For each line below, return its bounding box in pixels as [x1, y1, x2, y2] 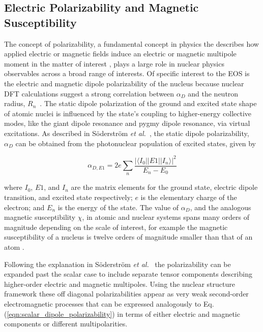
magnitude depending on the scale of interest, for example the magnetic [4, 221, 228, 232]
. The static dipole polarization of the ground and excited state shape [40, 98, 257, 109]
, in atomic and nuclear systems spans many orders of [82, 212, 249, 222]
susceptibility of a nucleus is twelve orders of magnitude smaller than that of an [4, 231, 253, 242]
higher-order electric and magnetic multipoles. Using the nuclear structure [4, 278, 235, 289]
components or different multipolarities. [4, 318, 128, 329]
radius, [4, 98, 25, 109]
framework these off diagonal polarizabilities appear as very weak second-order [4, 288, 249, 299]
